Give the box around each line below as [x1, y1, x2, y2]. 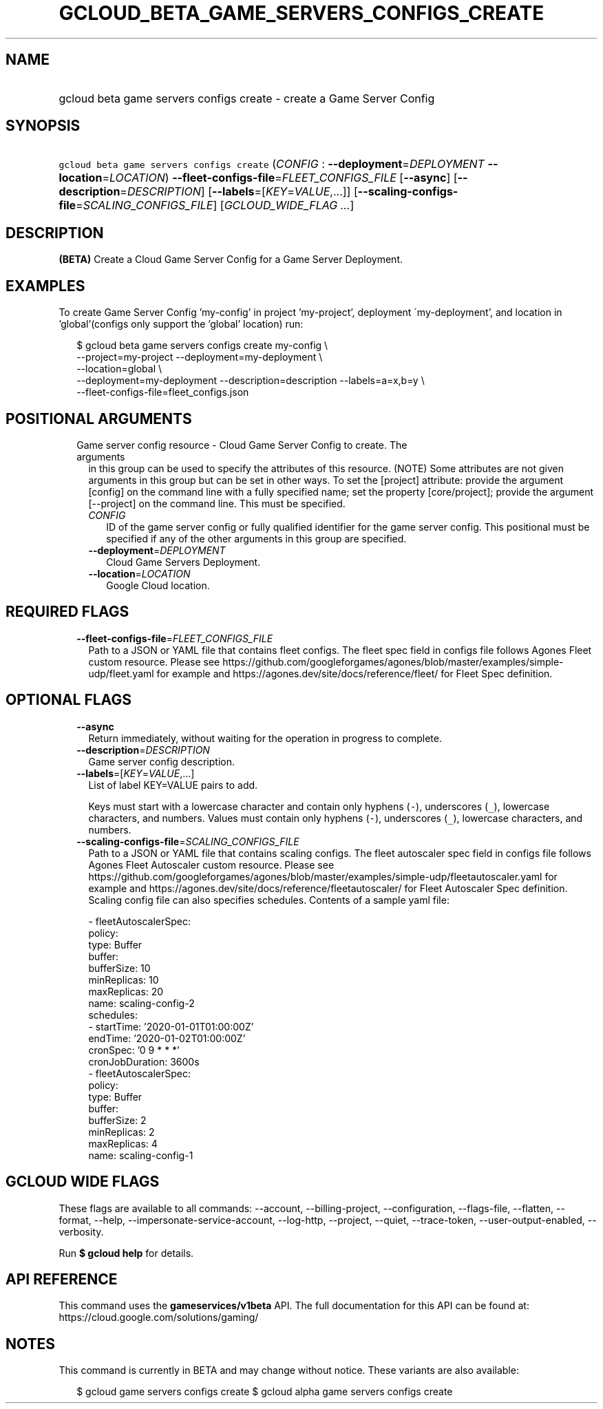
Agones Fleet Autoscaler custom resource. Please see [88, 858, 335, 871]
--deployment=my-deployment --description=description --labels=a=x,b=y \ [76, 374, 425, 387]
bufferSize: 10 [88, 962, 151, 974]
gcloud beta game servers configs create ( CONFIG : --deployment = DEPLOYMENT [59, 157, 485, 171]
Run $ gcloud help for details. [59, 1247, 194, 1259]
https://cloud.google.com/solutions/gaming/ [59, 1311, 259, 1324]
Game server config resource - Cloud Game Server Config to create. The [76, 438, 408, 451]
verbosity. [59, 1225, 104, 1238]
